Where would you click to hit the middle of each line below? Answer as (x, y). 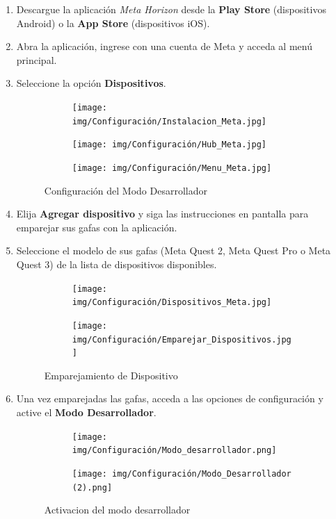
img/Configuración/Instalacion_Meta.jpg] (169, 121)
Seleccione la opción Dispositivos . (91, 83)
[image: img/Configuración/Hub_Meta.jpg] (169, 145)
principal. (37, 59)
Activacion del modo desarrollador (117, 510)
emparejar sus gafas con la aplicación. (97, 227)
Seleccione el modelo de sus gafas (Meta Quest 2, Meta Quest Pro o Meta (174, 250)
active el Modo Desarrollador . (86, 412)
